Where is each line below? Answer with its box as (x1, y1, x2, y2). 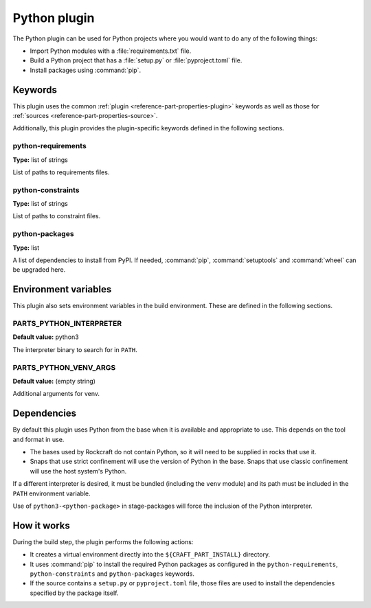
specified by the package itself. (30, 589, 119, 597)
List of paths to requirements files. (12, 168, 110, 176)
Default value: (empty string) (12, 377, 96, 385)
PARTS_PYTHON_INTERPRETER (12, 319, 122, 329)
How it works (12, 519, 70, 531)
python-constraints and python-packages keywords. (30, 570, 195, 578)
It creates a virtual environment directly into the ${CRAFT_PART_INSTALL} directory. (30, 550, 271, 559)
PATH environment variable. (12, 489, 91, 498)
